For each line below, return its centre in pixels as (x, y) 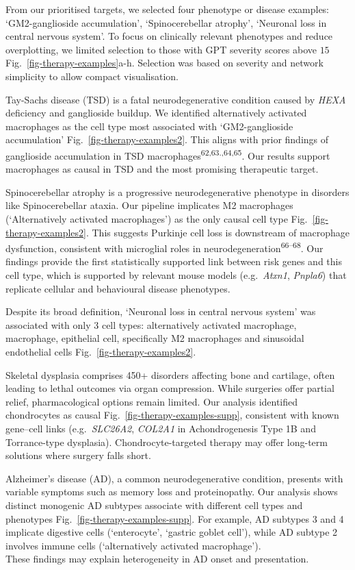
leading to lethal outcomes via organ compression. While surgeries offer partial (170, 388)
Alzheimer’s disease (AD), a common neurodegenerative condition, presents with (174, 478)
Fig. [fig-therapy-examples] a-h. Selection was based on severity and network (165, 63)
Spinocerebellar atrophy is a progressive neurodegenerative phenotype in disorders (177, 191)
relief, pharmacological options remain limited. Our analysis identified (152, 401)
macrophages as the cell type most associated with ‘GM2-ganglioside (149, 126)
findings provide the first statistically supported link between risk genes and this (174, 261)
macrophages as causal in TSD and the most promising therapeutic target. (162, 169)
